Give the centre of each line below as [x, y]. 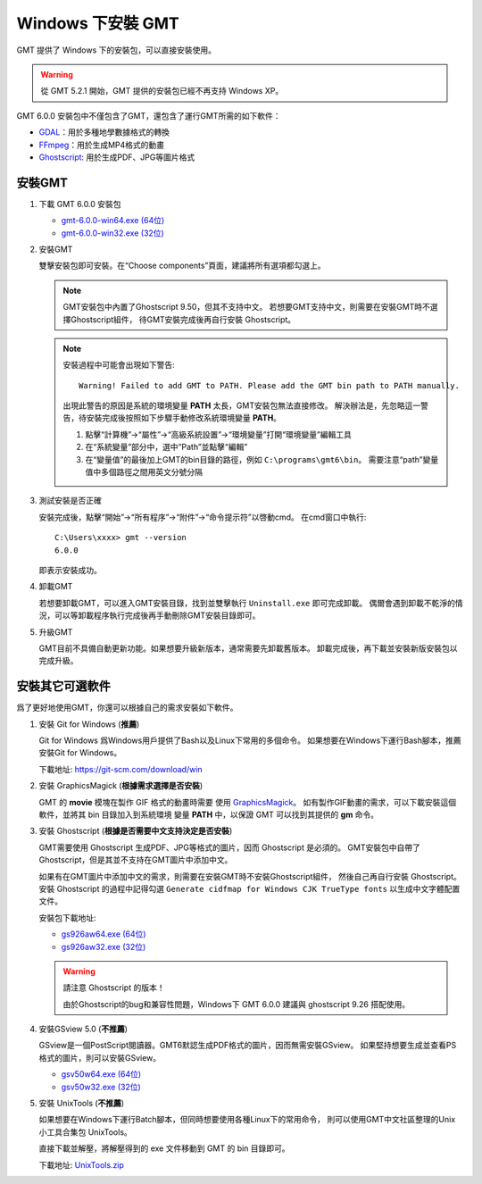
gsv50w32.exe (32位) [101, 1087]
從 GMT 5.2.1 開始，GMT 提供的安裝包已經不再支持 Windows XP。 [162, 91]
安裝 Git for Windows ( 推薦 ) [89, 724]
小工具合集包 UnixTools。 [86, 1132]
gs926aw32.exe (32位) [104, 946]
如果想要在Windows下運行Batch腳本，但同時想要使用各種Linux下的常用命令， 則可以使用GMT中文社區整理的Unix [247, 1120]
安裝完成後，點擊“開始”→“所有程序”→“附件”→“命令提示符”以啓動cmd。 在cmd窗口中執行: [203, 517]
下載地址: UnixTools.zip [82, 1164]
